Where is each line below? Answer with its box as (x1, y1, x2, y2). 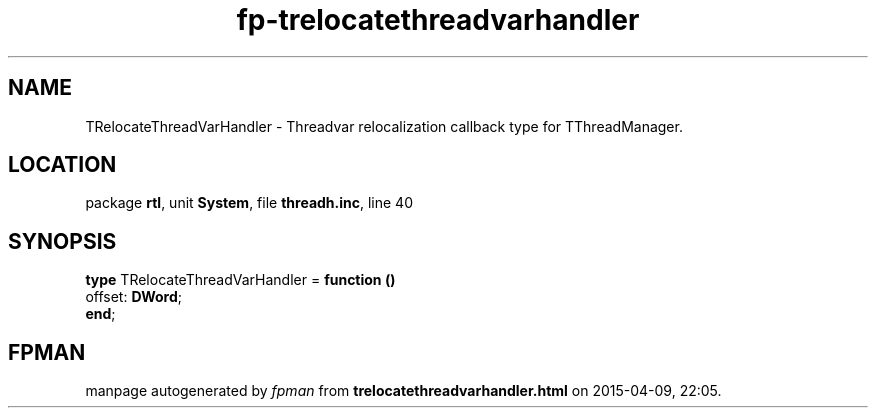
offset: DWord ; (85, 288, 182, 306)
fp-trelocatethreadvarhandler (236, 3, 640, 37)
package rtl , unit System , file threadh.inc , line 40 (85, 194, 413, 212)
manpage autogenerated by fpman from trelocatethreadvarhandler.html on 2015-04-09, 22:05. (85, 382, 722, 400)
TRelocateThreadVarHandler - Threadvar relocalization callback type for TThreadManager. (85, 117, 683, 135)
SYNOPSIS (8, 228, 117, 254)
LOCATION (8, 152, 117, 178)
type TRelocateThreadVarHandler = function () (85, 271, 396, 289)
